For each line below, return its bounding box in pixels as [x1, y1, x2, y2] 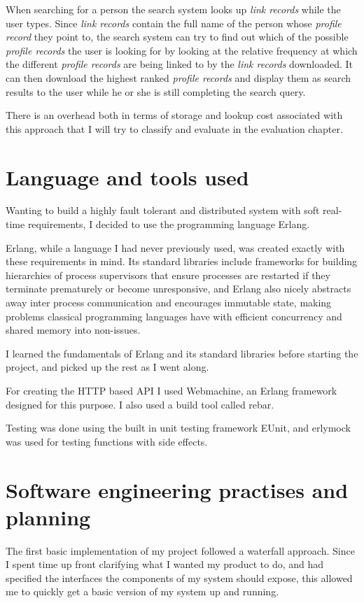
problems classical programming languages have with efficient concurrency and [6, 308, 342, 323]
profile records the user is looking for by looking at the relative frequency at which [6, 43, 358, 57]
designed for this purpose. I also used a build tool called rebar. [6, 397, 274, 411]
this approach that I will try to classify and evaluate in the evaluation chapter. [6, 121, 343, 136]
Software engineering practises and [6, 475, 349, 504]
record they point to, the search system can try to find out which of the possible [6, 29, 349, 44]
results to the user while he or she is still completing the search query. [6, 84, 306, 99]
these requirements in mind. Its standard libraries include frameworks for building [6, 254, 358, 269]
